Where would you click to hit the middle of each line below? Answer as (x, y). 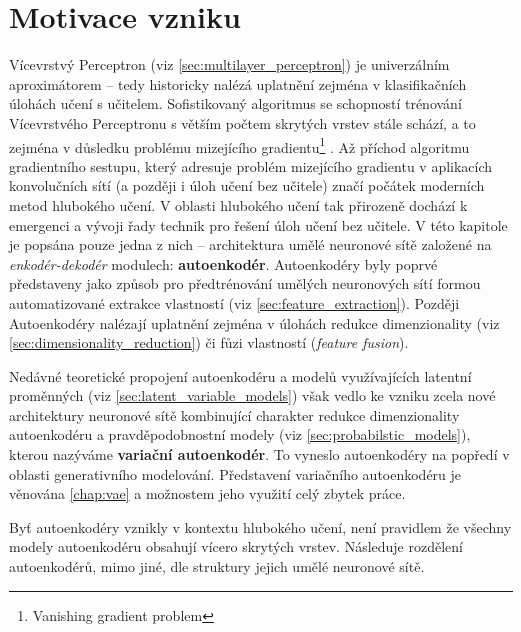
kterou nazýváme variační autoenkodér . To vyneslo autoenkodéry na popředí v (259, 454)
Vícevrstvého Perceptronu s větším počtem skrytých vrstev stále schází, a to (242, 122)
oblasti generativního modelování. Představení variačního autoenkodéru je (235, 473)
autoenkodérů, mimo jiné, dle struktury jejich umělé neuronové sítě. (217, 566)
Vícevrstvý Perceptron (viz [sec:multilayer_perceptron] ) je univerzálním (229, 64)
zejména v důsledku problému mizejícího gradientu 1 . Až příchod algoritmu (239, 145)
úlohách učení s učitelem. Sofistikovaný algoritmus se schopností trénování (235, 103)
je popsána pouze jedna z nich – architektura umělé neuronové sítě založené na (250, 244)
